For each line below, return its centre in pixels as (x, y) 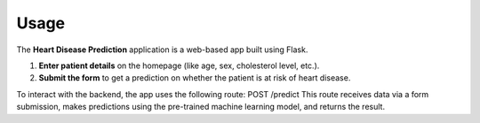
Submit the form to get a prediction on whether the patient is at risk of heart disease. (195, 78)
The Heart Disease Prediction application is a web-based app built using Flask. (162, 50)
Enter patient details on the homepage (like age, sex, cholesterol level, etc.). (179, 65)
